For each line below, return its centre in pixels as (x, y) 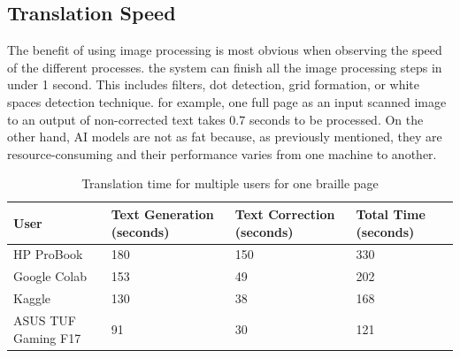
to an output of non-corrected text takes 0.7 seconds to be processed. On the (215, 119)
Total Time (391, 213)
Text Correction (285, 213)
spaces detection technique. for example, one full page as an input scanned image (227, 101)
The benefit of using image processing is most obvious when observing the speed (225, 50)
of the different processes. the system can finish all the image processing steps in (225, 67)
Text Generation (162, 213)
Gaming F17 (47, 337)
